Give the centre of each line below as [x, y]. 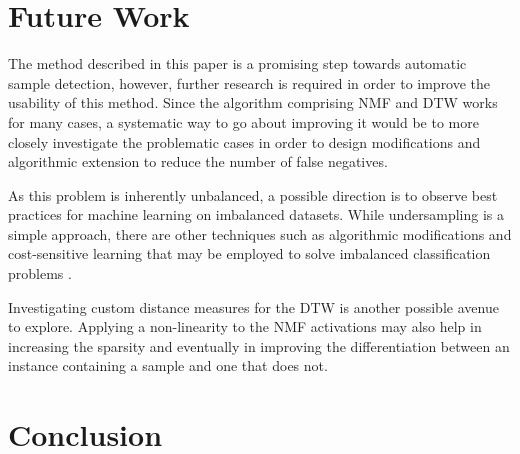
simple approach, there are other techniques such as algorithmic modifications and [260, 233]
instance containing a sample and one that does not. [168, 365]
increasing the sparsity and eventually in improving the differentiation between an [259, 345]
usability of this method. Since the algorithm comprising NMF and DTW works [253, 102]
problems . [40, 273]
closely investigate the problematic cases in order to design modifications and [244, 141]
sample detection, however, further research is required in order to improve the [249, 82]
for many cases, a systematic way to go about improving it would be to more [243, 121]
